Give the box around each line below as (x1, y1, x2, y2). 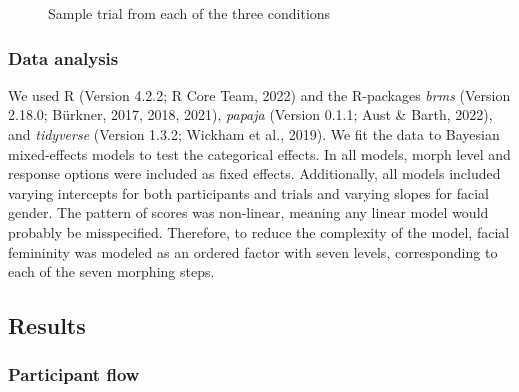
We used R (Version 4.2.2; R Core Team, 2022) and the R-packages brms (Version (8, 84, 511, 105)
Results (8, 310, 86, 341)
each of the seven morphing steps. (8, 261, 215, 282)
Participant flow (8, 362, 140, 387)
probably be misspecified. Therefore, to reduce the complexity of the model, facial (8, 221, 510, 242)
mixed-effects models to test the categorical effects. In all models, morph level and (8, 143, 511, 164)
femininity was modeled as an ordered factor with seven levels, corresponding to (8, 241, 498, 262)
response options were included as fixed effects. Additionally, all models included (8, 163, 501, 184)
